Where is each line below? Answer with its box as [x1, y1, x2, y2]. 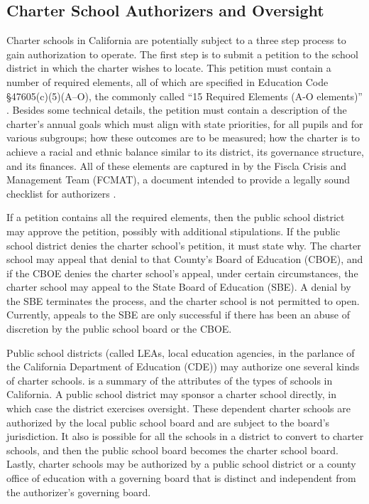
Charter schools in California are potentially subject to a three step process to [6, 33, 346, 48]
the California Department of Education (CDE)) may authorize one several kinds [6, 359, 360, 374]
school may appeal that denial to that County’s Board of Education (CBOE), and [6, 252, 363, 267]
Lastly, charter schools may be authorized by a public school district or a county [6, 456, 356, 471]
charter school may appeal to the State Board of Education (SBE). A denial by [6, 279, 351, 294]
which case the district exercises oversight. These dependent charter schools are [6, 401, 351, 416]
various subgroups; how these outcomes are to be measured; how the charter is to [6, 130, 360, 145]
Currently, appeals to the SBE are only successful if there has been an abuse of [6, 307, 351, 322]
